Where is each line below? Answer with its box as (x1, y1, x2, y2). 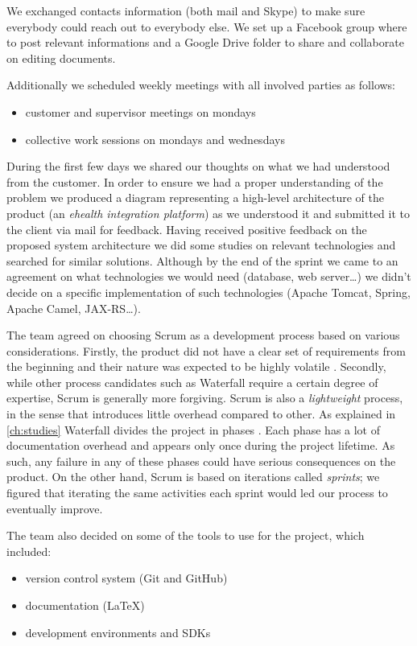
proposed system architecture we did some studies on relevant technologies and (6, 237, 396, 253)
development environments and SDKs (25, 623, 211, 640)
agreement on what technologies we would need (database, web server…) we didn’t (6, 268, 411, 285)
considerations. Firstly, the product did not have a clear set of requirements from (6, 342, 406, 359)
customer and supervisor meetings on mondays (25, 103, 256, 120)
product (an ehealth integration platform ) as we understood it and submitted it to (6, 204, 410, 221)
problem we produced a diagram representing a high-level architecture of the (6, 189, 384, 206)
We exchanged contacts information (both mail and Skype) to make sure (6, 2, 365, 19)
